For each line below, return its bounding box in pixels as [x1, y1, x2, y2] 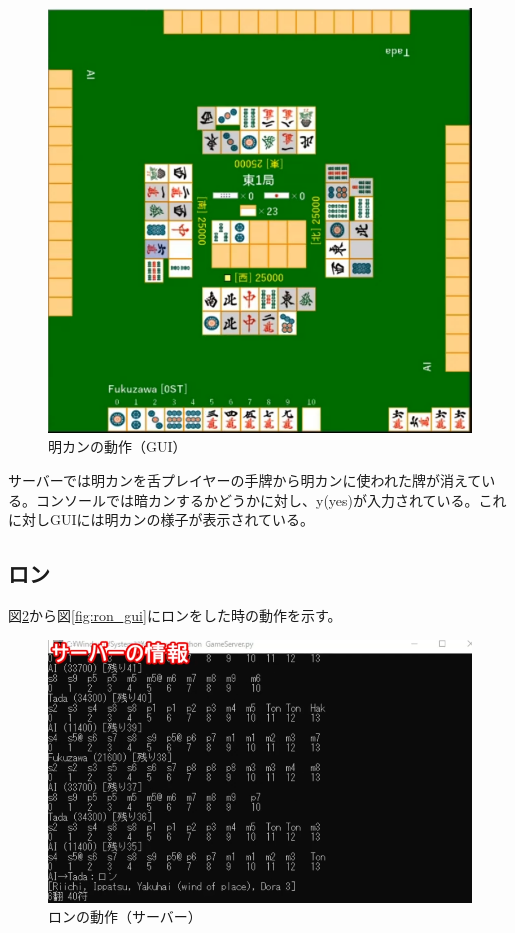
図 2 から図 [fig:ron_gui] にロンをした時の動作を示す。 [8, 604, 342, 625]
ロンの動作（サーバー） [48, 906, 202, 927]
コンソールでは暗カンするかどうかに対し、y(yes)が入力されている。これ [35, 489, 507, 510]
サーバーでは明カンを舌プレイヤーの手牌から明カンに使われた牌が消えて [8, 470, 482, 490]
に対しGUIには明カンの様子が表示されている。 [8, 509, 315, 530]
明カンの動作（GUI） [48, 436, 187, 457]
